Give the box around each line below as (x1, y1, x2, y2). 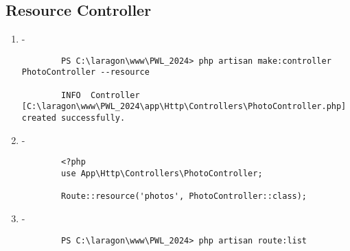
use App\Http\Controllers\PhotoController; (61, 168, 263, 178)
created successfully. (21, 113, 126, 123)
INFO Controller (61, 90, 140, 100)
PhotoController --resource (21, 67, 150, 77)
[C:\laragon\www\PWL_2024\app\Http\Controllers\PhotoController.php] (21, 101, 347, 112)
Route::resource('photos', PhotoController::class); (61, 191, 307, 202)
